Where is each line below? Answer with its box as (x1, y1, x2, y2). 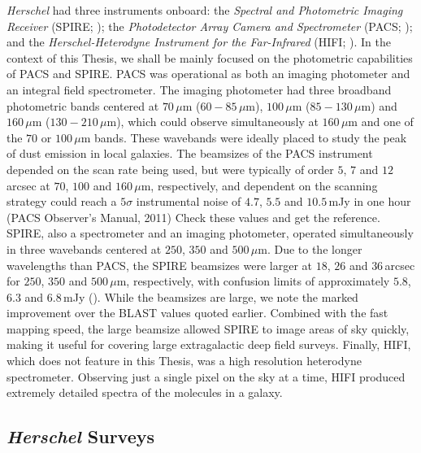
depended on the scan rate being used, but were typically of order (7, 160, 334, 177)
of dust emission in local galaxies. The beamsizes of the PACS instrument (7, 145, 373, 162)
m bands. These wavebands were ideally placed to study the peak (80, 128, 407, 146)
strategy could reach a (7, 193, 117, 210)
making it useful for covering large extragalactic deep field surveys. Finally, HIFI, (7, 336, 411, 353)
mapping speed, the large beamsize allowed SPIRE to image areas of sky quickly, (7, 320, 410, 337)
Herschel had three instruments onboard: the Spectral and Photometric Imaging (7, 2, 403, 18)
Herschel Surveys (7, 424, 155, 449)
